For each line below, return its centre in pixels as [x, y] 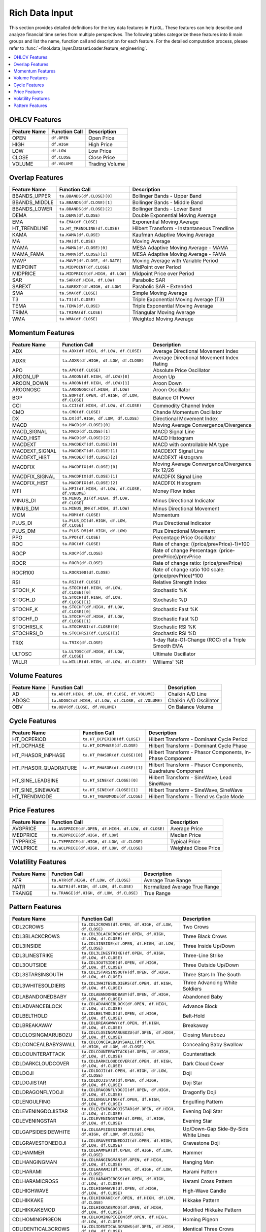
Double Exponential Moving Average [174, 215]
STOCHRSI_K [28, 627]
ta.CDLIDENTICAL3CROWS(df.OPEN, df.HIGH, [129, 1227]
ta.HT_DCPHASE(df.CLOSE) [110, 746]
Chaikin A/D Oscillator [193, 701]
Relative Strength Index [180, 582]
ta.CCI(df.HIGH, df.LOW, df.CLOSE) [102, 406]
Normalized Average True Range [181, 887]
